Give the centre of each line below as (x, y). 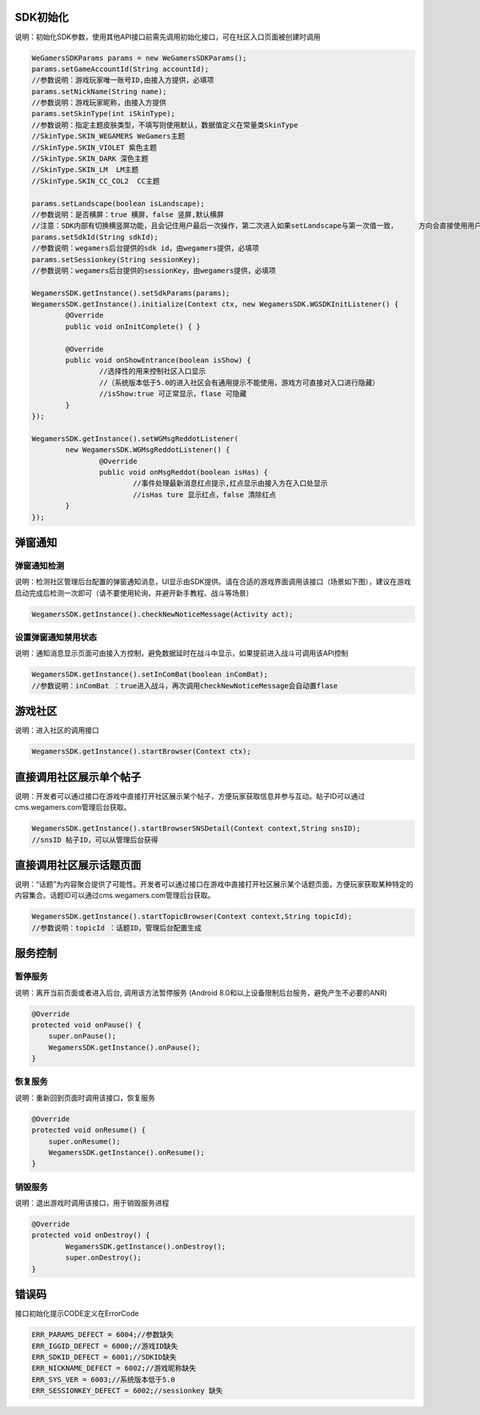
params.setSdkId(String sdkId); (95, 237)
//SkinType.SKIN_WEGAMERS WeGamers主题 (108, 136)
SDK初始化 (42, 17)
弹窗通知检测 (40, 566)
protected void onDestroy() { (91, 1235)
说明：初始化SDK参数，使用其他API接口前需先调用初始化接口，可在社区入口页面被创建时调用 (168, 37)
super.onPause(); (82, 1036)
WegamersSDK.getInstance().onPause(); (124, 1047)
